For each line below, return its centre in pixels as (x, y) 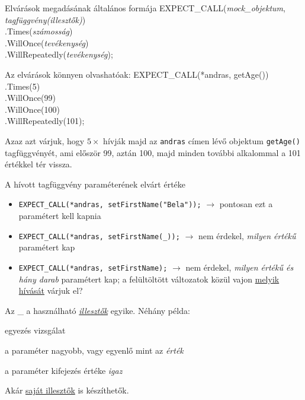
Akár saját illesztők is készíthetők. (67, 390)
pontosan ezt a (246, 204)
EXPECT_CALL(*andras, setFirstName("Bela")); (110, 205)
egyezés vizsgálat (35, 330)
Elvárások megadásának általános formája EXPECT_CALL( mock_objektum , (145, 8)
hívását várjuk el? (51, 291)
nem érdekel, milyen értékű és (240, 267)
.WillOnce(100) (32, 109)
